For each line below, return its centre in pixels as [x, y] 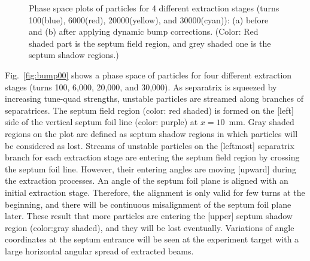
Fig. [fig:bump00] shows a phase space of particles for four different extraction [148, 75]
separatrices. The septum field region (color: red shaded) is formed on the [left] [149, 110]
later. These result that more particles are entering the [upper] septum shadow [149, 216]
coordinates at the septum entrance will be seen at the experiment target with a [152, 239]
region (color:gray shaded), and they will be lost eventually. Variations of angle [150, 227]
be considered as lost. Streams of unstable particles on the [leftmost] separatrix [150, 145]
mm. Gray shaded [262, 122]
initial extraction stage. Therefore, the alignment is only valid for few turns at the [155, 192]
